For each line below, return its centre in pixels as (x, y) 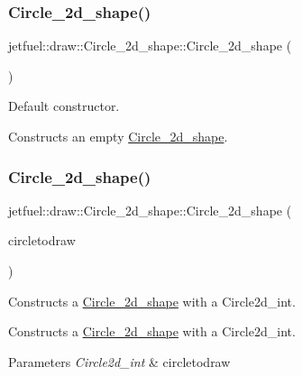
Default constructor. (64, 106)
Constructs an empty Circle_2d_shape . (118, 136)
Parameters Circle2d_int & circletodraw (119, 361)
